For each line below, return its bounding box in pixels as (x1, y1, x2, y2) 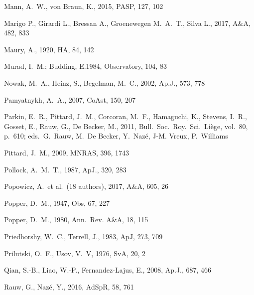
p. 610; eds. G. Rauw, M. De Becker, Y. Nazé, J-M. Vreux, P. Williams (4, 131, 228, 141)
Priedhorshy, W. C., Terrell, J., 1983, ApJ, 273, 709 (4, 231, 163, 241)
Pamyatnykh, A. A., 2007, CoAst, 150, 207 (4, 94, 135, 105)
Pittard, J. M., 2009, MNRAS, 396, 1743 (4, 147, 129, 157)
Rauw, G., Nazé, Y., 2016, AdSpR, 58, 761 (4, 281, 134, 292)
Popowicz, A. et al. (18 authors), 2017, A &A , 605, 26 (4, 181, 169, 191)
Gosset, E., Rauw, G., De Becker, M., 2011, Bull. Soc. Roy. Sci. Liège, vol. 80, (4, 121, 248, 131)
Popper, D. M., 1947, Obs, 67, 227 (4, 197, 110, 208)
